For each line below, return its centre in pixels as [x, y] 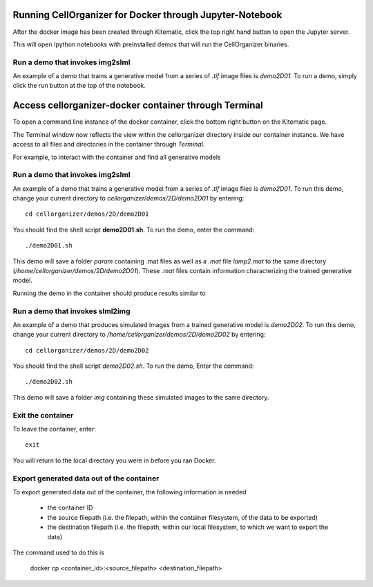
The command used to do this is [59, 552]
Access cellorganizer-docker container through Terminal [138, 105]
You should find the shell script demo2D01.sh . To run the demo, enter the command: [134, 230]
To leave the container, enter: [54, 429]
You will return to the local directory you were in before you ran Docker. [114, 460]
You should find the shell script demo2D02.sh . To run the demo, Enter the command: [133, 366]
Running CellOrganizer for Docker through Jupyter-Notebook [147, 15]
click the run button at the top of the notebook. [79, 86]
